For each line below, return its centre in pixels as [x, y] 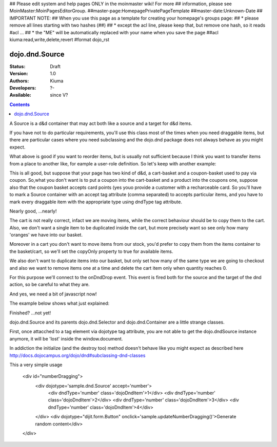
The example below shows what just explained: [60, 303]
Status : [17, 66]
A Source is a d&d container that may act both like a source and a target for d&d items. [101, 123]
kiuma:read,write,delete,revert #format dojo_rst [60, 39]
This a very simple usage [36, 365]
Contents [20, 104]
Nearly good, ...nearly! [33, 211]
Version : [19, 74]
